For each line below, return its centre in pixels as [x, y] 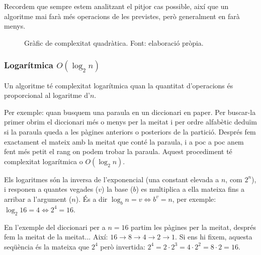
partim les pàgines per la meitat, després [194, 227]
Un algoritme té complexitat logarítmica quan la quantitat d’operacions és [119, 85]
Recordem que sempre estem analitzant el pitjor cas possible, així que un [116, 6]
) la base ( [117, 189]
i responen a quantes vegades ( [51, 189]
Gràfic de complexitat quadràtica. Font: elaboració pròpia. [114, 42]
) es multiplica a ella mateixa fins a [190, 189]
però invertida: [123, 246]
